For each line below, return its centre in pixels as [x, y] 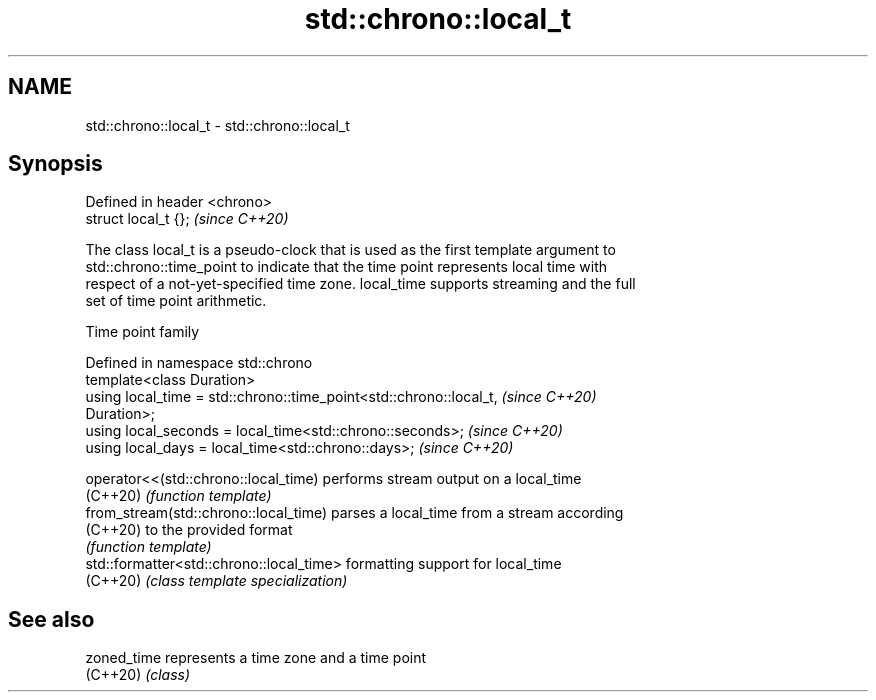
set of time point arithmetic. [176, 301]
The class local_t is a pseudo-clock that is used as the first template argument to [350, 250]
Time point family [142, 332]
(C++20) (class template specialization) [216, 581]
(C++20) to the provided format [189, 530]
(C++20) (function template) [178, 496]
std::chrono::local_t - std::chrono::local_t [217, 125]
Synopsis [55, 164]
